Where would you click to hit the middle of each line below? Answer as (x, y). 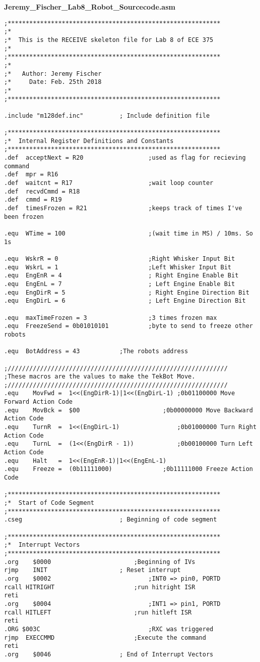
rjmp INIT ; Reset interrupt (92, 570)
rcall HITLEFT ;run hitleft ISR (98, 612)
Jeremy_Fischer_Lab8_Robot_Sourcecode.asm (90, 7)
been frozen (24, 217)
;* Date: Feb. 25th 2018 (53, 82)
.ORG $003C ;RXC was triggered (109, 629)
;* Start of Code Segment (49, 503)
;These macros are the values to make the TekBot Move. (100, 377)
